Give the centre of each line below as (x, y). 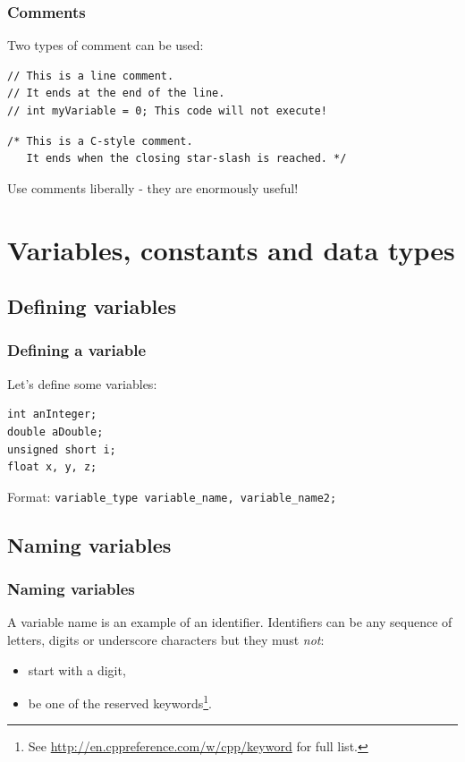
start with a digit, (77, 669)
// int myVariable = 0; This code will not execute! (167, 111)
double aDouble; (55, 432)
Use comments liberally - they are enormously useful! (153, 187)
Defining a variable (77, 350)
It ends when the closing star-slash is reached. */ (186, 159)
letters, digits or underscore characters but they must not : (166, 639)
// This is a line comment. (91, 76)
